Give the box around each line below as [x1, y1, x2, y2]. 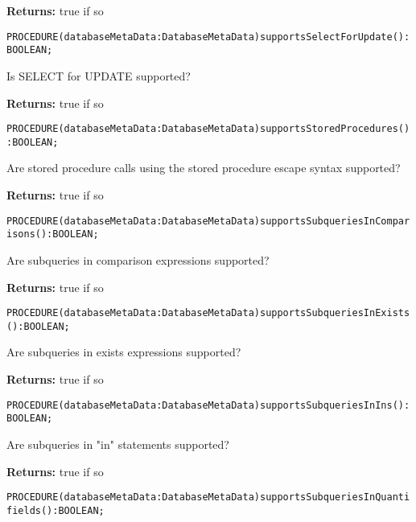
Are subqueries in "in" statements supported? [6, 435, 229, 452]
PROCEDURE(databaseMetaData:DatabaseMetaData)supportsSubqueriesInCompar [6, 215, 410, 227]
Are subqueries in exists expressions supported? [6, 343, 241, 360]
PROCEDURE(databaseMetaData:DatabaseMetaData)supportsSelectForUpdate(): [6, 31, 410, 43]
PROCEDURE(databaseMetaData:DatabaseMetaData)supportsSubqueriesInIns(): [6, 399, 410, 411]
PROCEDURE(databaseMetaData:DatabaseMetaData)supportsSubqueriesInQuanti [6, 491, 410, 504]
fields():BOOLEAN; [6, 504, 105, 516]
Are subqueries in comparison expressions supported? [6, 251, 270, 268]
